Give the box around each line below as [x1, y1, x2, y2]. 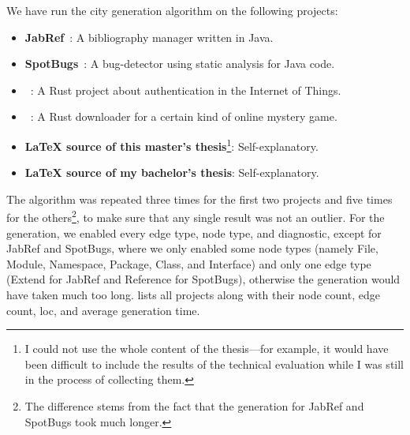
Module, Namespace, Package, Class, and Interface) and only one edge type [6, 255, 371, 272]
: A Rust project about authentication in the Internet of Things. [30, 81, 341, 98]
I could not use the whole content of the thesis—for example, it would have [24, 340, 389, 357]
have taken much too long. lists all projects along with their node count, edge [6, 287, 380, 303]
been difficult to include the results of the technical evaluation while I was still [24, 355, 404, 372]
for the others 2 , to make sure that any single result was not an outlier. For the [6, 207, 385, 226]
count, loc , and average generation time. [6, 302, 200, 318]
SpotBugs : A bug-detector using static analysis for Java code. [24, 55, 335, 72]
